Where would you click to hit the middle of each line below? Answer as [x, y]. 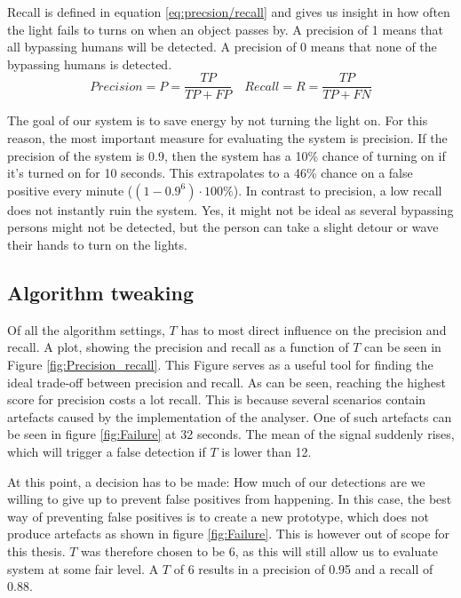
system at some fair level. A [83, 568]
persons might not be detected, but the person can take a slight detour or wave [223, 227]
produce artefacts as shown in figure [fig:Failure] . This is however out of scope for [228, 534]
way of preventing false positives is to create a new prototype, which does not [218, 516]
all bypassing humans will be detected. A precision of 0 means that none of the [222, 47]
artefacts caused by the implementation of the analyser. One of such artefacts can [230, 416]
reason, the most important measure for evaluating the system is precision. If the [227, 138]
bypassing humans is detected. [90, 64]
